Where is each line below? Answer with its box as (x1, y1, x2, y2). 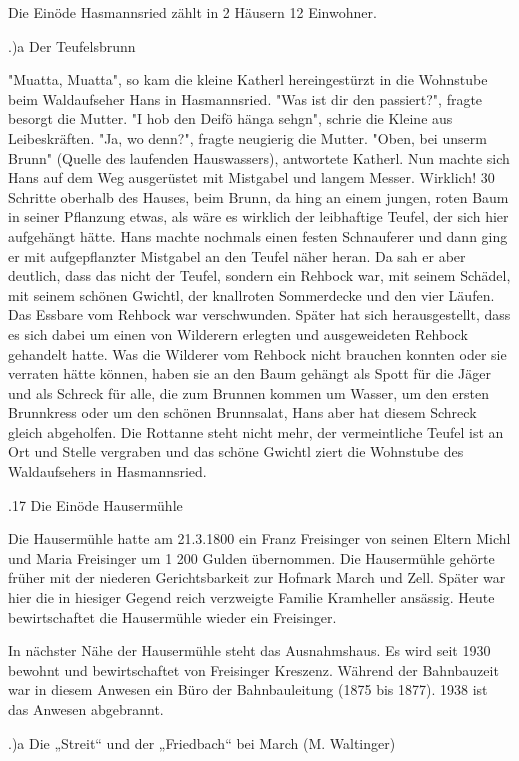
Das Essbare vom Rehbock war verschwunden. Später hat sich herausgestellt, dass (8, 304, 511, 325)
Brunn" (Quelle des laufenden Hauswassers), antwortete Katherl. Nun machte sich (8, 147, 510, 168)
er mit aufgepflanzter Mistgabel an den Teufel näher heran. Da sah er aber (8, 245, 466, 266)
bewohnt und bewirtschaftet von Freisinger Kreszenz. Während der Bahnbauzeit (8, 659, 499, 680)
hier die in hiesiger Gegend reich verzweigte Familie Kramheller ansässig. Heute (8, 587, 495, 608)
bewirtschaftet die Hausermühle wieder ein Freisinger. (8, 606, 337, 627)
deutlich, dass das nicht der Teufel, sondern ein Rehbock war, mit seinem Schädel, (8, 265, 511, 286)
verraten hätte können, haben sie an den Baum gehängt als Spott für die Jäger (8, 363, 491, 384)
